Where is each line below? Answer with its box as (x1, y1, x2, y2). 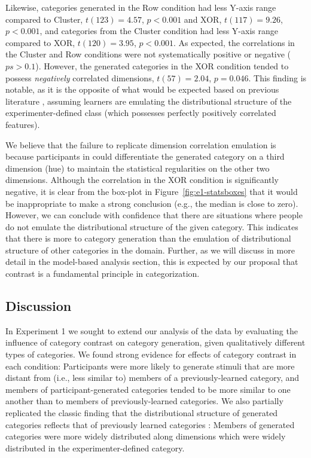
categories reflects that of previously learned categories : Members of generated (5, 418, 295, 430)
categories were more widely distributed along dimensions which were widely (5, 430, 286, 442)
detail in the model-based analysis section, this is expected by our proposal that (5, 255, 298, 268)
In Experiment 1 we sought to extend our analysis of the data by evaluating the (5, 324, 298, 337)
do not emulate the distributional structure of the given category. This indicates (5, 220, 298, 233)
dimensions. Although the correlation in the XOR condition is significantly (5, 173, 279, 186)
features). (5, 118, 40, 130)
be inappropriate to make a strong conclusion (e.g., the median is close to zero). (5, 197, 298, 209)
